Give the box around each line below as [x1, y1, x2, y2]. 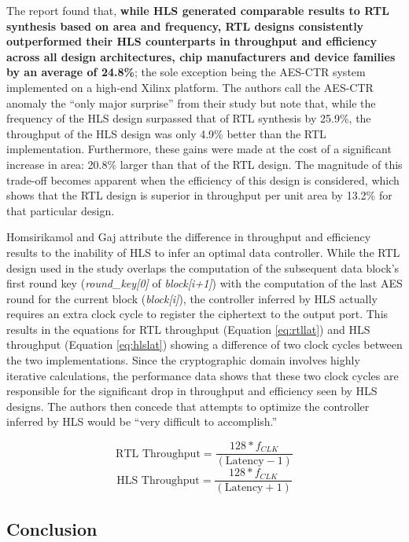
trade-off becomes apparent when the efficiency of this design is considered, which [6, 171, 400, 188]
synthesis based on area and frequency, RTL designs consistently [6, 17, 364, 34]
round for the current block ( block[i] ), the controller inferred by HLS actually [6, 290, 378, 306]
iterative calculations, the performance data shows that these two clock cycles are [6, 367, 399, 383]
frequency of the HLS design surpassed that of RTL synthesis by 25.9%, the [6, 110, 371, 126]
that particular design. [6, 202, 115, 218]
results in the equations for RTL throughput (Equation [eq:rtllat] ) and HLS [6, 320, 370, 337]
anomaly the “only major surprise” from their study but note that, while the [6, 94, 376, 111]
